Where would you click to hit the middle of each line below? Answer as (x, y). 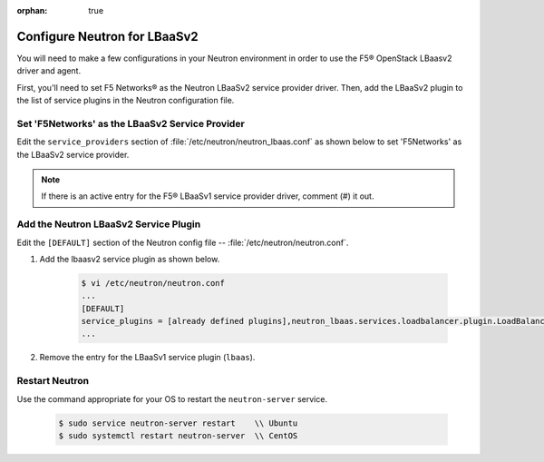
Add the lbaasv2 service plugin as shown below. (130, 259)
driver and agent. (49, 71)
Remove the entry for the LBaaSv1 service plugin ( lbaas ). (147, 358)
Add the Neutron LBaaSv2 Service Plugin (109, 224)
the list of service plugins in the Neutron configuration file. (126, 101)
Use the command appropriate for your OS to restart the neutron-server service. (172, 398)
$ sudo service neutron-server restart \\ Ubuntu (178, 423)
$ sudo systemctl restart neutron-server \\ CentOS (178, 435)
